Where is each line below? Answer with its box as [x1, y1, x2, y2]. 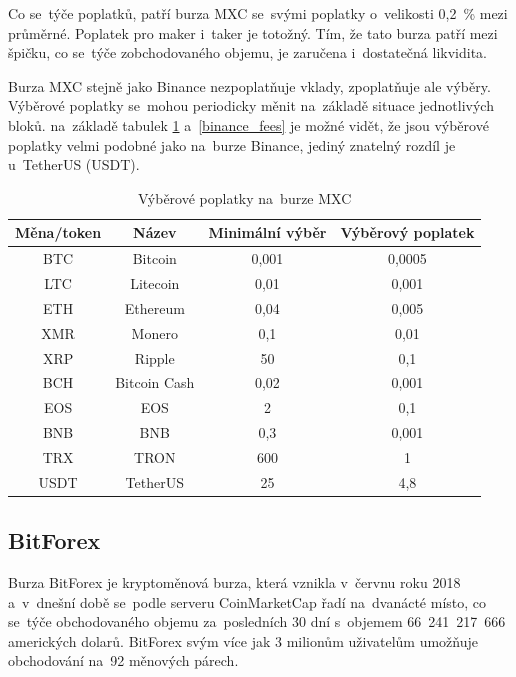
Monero [131, 322, 178, 343]
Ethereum [124, 297, 185, 318]
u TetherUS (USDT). [8, 154, 140, 175]
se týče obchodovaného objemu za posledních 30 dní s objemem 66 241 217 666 [8, 611, 506, 632]
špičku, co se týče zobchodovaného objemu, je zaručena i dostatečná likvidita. [8, 42, 487, 63]
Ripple [134, 347, 175, 368]
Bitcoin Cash [115, 372, 195, 393]
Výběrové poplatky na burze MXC [138, 187, 352, 208]
